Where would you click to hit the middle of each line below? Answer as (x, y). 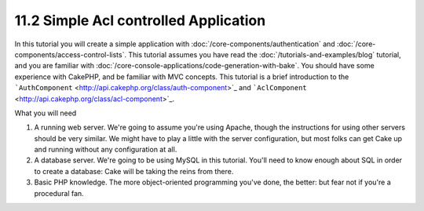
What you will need (46, 113)
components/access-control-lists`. (71, 54)
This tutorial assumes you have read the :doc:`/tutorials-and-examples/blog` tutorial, (265, 54)
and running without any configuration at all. (106, 150)
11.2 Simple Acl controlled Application (140, 20)
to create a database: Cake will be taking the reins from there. (134, 171)
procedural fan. (59, 193)
